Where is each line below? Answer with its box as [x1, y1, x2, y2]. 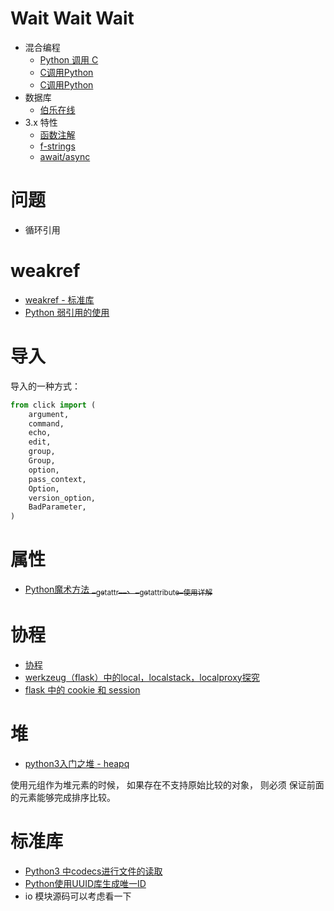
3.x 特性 [24, 116, 58, 128]
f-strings [39, 140, 76, 152]
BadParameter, [28, 502, 87, 512]
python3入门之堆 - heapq [24, 757, 130, 769]
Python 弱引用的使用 [24, 306, 110, 318]
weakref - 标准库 [24, 293, 95, 306]
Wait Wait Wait [10, 7, 135, 30]
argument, [28, 409, 70, 419]
